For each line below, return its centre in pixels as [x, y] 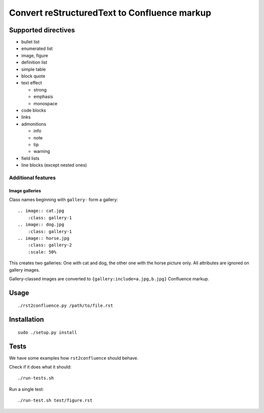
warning [42, 151]
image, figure [35, 55]
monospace [45, 103]
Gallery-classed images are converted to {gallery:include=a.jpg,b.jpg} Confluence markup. [109, 278]
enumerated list [37, 48]
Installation [26, 320]
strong [40, 90]
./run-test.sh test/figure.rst [55, 401]
